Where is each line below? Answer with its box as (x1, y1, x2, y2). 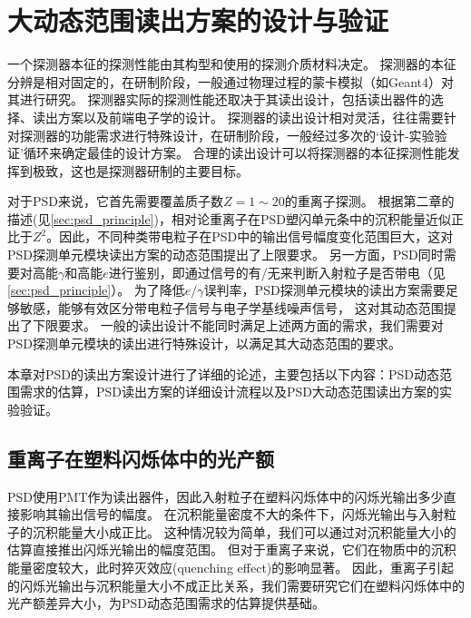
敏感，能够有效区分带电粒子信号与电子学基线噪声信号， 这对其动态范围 (19, 298, 444, 317)
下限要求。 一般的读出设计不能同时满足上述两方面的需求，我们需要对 (32, 316, 444, 335)
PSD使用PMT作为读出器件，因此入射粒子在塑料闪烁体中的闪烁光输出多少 (7, 486, 444, 505)
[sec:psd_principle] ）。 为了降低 (7, 280, 185, 299)
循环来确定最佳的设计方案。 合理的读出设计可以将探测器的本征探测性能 (23, 143, 447, 162)
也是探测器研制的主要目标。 (83, 161, 249, 180)
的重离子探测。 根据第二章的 (284, 191, 455, 211)
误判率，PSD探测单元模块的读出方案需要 (203, 280, 446, 299)
